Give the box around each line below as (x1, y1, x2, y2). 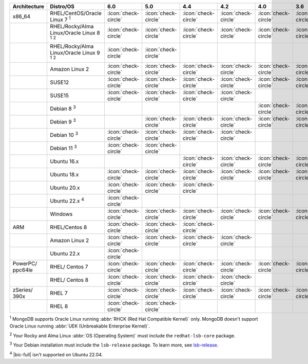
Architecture (12, 3, 45, 10)
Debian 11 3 (50, 143, 77, 152)
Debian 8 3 (50, 104, 76, 113)
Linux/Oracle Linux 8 (50, 29, 100, 37)
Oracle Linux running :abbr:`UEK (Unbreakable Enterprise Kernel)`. (9, 323, 150, 329)
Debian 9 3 (50, 117, 76, 125)
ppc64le (12, 266, 33, 274)
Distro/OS (50, 3, 74, 10)
